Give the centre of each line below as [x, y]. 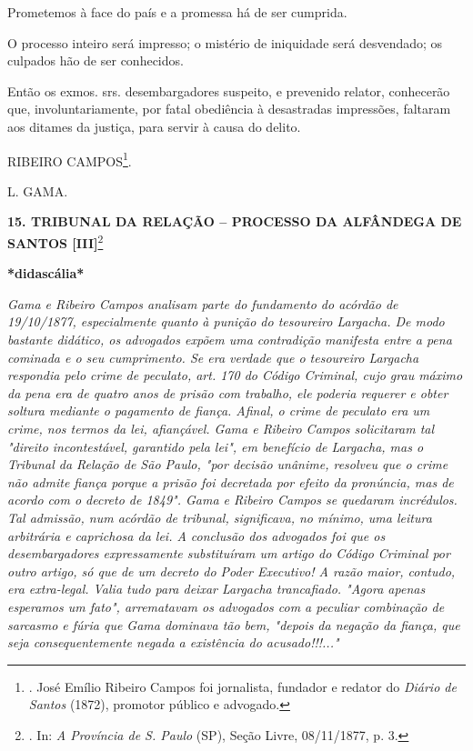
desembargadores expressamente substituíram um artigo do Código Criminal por [229, 553]
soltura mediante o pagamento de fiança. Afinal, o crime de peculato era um [219, 411]
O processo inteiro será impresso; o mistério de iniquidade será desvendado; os [225, 42]
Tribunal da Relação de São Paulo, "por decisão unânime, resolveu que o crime [228, 464]
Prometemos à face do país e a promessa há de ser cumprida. [177, 12]
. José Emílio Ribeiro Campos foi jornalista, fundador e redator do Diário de [242, 686]
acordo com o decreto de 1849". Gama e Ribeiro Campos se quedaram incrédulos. [232, 500]
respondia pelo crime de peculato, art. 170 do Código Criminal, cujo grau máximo [235, 375]
